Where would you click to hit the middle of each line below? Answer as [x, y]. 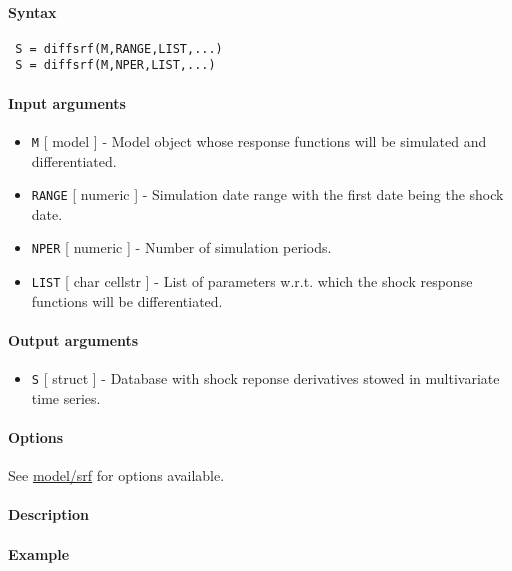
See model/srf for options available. [116, 475]
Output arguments [73, 339]
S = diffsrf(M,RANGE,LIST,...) [119, 48]
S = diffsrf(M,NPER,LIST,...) [115, 65]
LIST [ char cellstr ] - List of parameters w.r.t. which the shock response [252, 281]
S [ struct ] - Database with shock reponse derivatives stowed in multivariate [265, 378]
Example [39, 553]
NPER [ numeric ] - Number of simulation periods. [181, 247]
